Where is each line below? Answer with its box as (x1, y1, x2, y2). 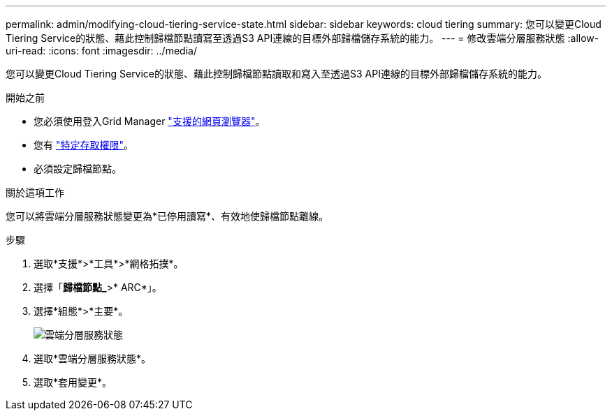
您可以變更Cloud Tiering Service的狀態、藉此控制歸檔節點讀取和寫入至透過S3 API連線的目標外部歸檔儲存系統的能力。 (6, 68, 547, 80)
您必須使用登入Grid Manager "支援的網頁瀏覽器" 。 (34, 115, 265, 127)
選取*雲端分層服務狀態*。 (34, 352, 152, 364)
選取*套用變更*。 (34, 376, 112, 388)
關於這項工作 (6, 186, 64, 198)
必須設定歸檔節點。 (34, 163, 122, 174)
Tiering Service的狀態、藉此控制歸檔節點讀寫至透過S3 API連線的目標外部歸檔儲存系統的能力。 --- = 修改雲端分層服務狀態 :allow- (6, 32, 599, 44)
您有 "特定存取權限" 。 (34, 139, 133, 151)
